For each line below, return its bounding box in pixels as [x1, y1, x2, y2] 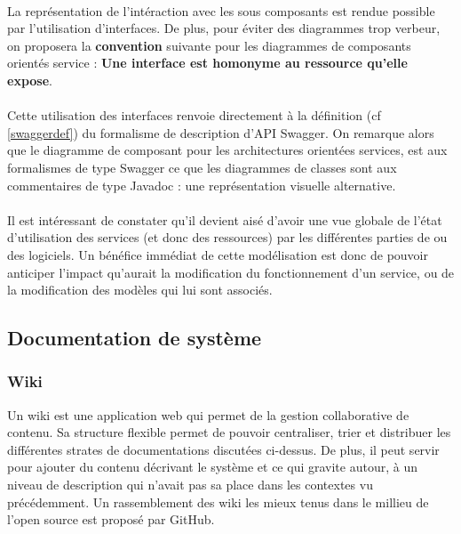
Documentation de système [7, 324, 262, 352]
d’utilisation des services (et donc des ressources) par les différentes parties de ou [7, 228, 448, 247]
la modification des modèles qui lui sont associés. [7, 280, 273, 299]
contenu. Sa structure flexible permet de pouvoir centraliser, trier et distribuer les [7, 423, 451, 441]
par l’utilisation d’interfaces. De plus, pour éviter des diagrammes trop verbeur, [7, 19, 441, 37]
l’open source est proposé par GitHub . [7, 510, 215, 529]
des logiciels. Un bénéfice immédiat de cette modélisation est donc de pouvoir [7, 245, 428, 263]
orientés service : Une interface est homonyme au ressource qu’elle [7, 53, 408, 72]
